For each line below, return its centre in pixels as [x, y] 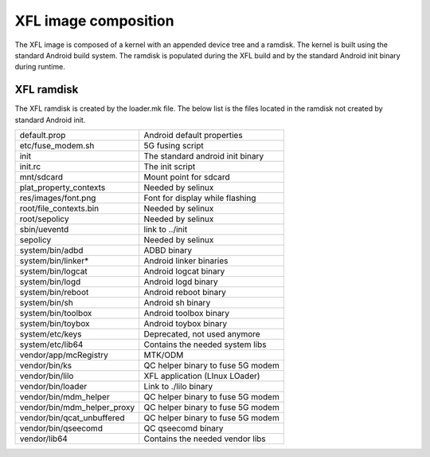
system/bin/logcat [53, 271]
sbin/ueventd [44, 230]
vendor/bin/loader [53, 387]
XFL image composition [94, 21]
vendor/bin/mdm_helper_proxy [77, 408]
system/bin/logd [50, 282]
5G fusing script [174, 146]
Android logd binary [181, 282]
